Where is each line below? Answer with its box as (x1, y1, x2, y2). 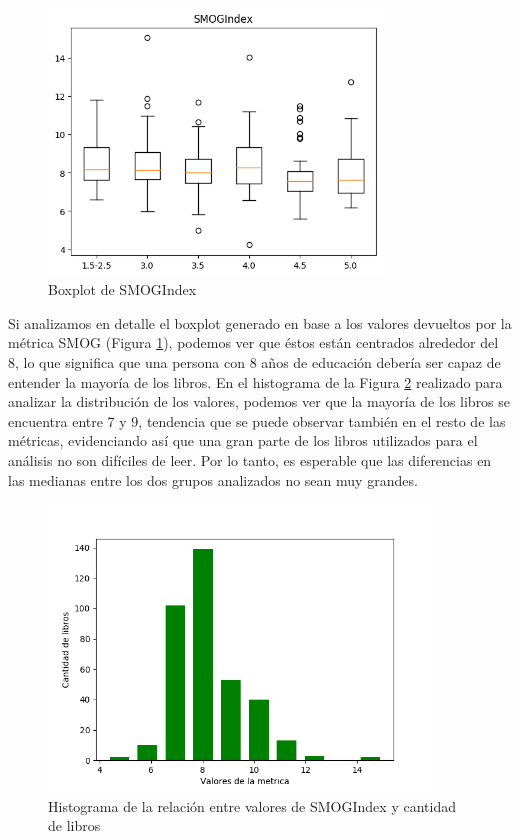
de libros (48, 815, 101, 836)
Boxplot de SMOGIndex (48, 279, 197, 300)
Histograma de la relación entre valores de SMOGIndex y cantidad (48, 795, 456, 816)
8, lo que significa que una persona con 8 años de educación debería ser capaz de (8, 352, 501, 373)
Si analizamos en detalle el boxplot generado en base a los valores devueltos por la (8, 312, 512, 333)
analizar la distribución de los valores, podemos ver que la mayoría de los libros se (8, 391, 511, 412)
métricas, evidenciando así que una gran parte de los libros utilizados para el (8, 430, 478, 451)
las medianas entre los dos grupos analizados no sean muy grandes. (8, 469, 418, 490)
